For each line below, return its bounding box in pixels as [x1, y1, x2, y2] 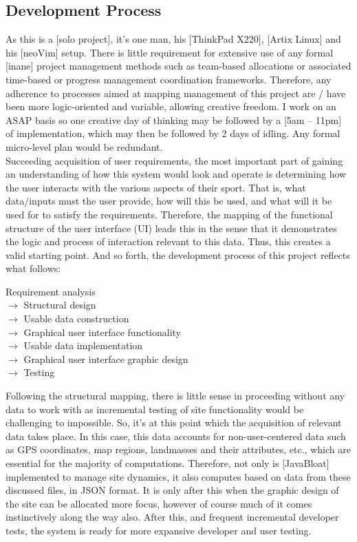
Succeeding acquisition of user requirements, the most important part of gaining [6, 153, 343, 167]
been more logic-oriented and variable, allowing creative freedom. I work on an [6, 99, 336, 114]
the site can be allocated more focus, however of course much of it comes [6, 496, 312, 510]
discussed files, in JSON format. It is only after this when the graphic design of [6, 483, 339, 497]
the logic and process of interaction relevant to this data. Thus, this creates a [6, 234, 331, 249]
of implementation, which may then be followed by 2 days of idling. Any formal [6, 126, 340, 140]
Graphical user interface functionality [23, 324, 182, 339]
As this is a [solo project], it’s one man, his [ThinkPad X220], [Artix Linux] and [6, 32, 341, 46]
